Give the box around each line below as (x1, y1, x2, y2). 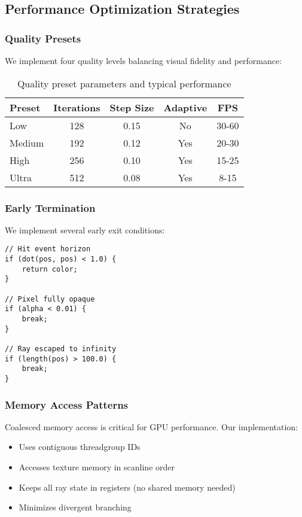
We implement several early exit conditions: (5, 223, 165, 236)
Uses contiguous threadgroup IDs (19, 440, 141, 453)
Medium (10, 135, 44, 150)
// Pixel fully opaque (5, 294, 95, 303)
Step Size (109, 100, 154, 114)
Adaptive (163, 100, 208, 114)
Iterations (53, 100, 100, 114)
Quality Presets (5, 31, 81, 45)
